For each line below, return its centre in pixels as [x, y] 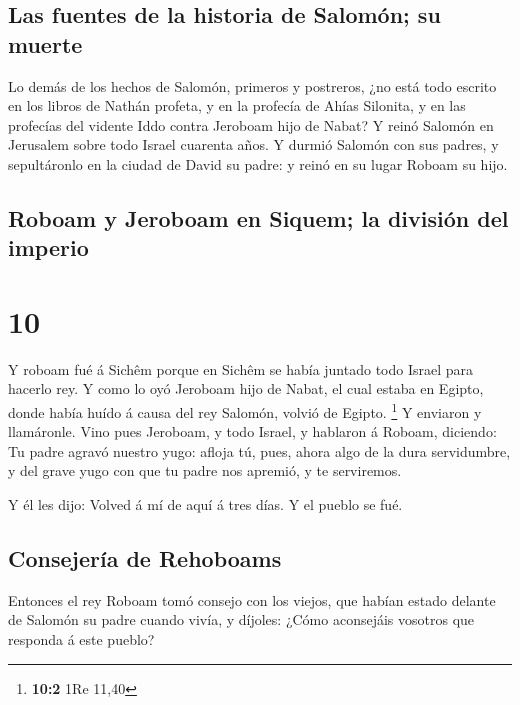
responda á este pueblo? [81, 639]
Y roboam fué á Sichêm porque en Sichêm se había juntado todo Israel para [241, 368]
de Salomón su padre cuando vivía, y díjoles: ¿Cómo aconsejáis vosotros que [241, 619]
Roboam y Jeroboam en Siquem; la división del [258, 217]
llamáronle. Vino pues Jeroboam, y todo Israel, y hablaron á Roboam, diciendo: [252, 431]
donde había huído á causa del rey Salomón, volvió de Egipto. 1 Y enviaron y [245, 410]
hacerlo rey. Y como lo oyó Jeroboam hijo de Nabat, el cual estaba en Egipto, [246, 388]
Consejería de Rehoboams [145, 558]
